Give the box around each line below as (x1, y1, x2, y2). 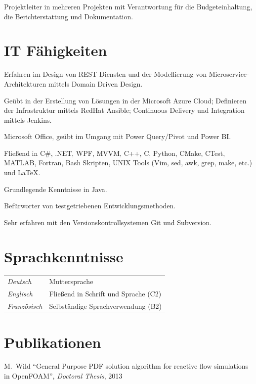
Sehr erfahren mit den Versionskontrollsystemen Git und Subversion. (4, 217, 212, 227)
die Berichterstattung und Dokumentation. (4, 11, 133, 21)
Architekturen (4, 78, 46, 89)
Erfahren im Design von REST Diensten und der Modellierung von (4, 69, 207, 79)
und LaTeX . (4, 167, 41, 178)
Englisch (7, 288, 33, 299)
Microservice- (209, 69, 249, 79)
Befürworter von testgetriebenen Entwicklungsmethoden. (4, 200, 176, 211)
